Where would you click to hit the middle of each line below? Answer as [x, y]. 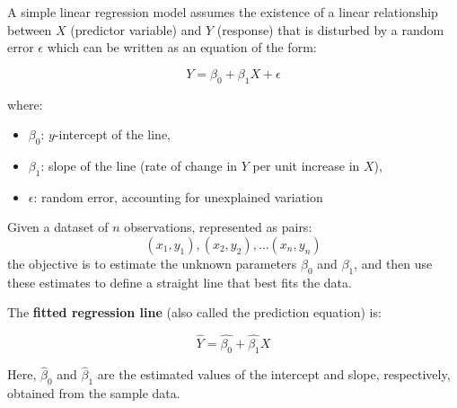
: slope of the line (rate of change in [139, 165]
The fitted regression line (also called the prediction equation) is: [194, 312]
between [30, 29]
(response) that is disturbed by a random [330, 29]
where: [25, 104]
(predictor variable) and [136, 29]
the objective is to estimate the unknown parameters [152, 263]
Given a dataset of [58, 227]
